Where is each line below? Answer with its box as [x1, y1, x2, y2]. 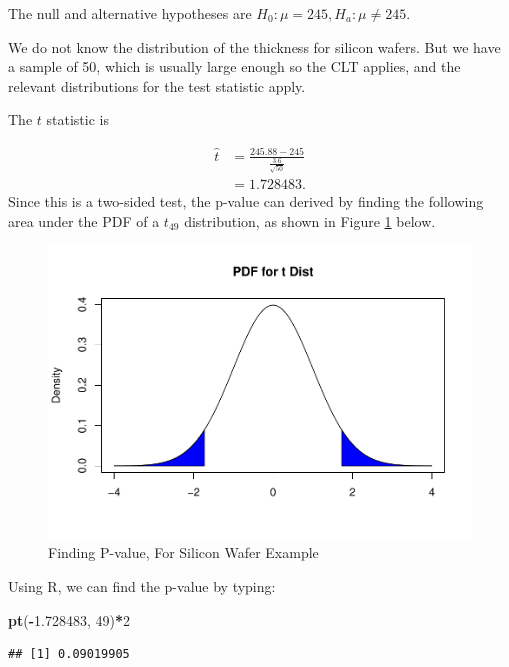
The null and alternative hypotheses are [8, 3, 252, 23]
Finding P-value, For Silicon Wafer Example [48, 542, 319, 563]
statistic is [46, 109, 109, 130]
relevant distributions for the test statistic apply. [8, 75, 306, 96]
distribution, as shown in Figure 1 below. [184, 210, 436, 231]
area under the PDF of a [8, 210, 160, 231]
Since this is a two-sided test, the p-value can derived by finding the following [8, 191, 484, 212]
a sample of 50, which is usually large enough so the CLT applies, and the [8, 56, 461, 77]
